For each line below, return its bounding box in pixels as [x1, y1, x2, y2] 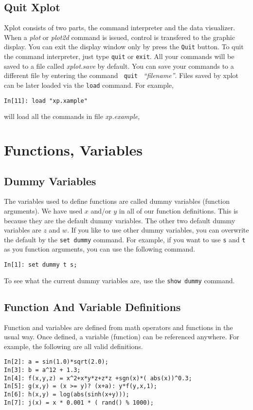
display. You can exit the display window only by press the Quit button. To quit [4, 41, 244, 52]
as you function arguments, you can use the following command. [4, 244, 196, 254]
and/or [90, 206, 111, 216]
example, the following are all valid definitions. [4, 341, 143, 351]
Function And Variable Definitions [4, 299, 181, 314]
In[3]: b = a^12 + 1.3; [4, 367, 81, 374]
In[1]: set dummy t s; [4, 261, 77, 269]
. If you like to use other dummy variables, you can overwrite [67, 225, 249, 235]
